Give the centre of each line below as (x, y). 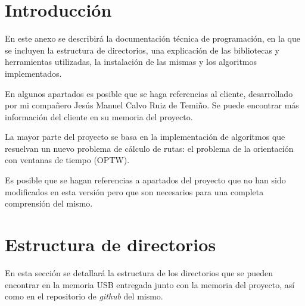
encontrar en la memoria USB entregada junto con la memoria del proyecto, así (150, 284)
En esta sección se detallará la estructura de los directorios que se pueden (139, 272)
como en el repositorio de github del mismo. (84, 296)
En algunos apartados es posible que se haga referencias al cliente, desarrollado (149, 93)
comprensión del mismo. (49, 203)
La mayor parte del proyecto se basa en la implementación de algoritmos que (145, 137)
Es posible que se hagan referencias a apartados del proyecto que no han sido (145, 180)
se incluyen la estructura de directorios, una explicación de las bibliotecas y (142, 50)
